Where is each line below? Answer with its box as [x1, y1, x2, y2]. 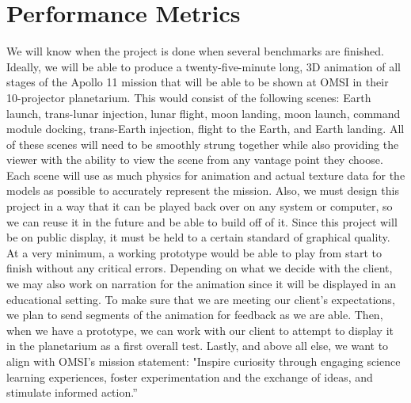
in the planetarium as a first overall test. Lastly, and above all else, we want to [6, 337, 389, 354]
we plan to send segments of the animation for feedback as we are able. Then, [6, 306, 383, 323]
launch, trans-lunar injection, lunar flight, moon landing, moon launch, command [6, 105, 401, 121]
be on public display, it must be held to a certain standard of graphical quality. [6, 229, 390, 245]
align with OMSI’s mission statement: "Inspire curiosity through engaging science [6, 353, 401, 369]
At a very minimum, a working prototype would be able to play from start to [6, 244, 382, 260]
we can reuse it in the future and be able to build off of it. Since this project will [6, 213, 398, 230]
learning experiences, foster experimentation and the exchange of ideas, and [6, 368, 373, 385]
